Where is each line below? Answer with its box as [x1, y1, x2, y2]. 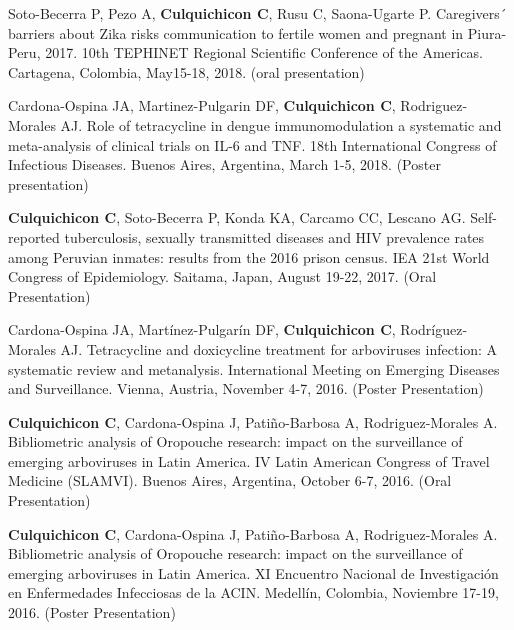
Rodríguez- [400, 319, 468, 340]
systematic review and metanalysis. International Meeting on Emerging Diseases [8, 358, 500, 379]
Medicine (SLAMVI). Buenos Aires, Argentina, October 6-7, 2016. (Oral [8, 470, 452, 491]
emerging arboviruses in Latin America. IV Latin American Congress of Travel [8, 450, 490, 471]
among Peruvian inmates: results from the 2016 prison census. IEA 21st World [8, 246, 490, 267]
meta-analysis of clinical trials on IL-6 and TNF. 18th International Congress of [8, 134, 497, 155]
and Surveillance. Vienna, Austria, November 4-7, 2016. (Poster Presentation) [8, 378, 484, 399]
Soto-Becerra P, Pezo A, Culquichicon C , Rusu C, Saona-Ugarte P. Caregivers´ [8, 3, 507, 23]
